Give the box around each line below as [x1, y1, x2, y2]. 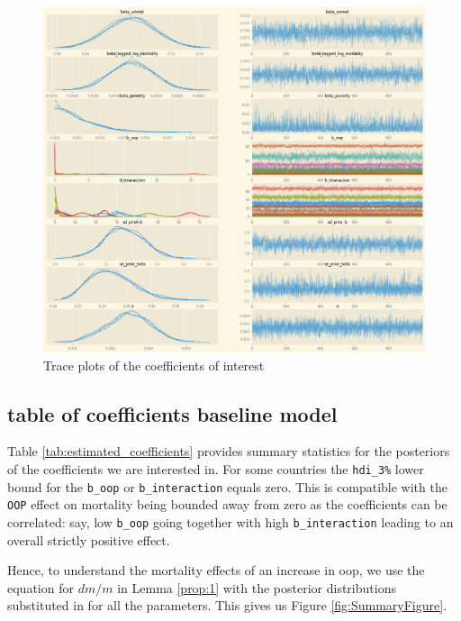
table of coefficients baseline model [7, 399, 338, 427]
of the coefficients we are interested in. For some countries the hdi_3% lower [7, 459, 424, 478]
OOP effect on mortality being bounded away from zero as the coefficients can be [7, 495, 447, 514]
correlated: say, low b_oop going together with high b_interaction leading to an [7, 512, 454, 531]
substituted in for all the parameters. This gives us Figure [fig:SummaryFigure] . [7, 596, 447, 615]
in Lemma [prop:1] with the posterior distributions [117, 578, 396, 597]
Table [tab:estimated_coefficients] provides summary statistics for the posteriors [7, 442, 450, 461]
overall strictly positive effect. [7, 530, 170, 549]
